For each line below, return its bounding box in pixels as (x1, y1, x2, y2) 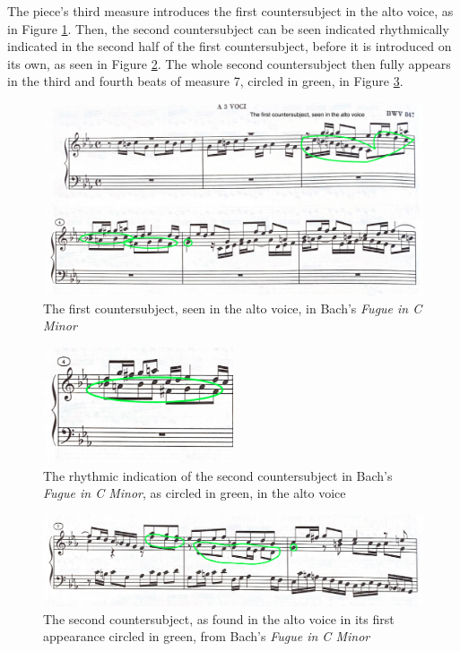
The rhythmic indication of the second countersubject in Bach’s (43, 466, 393, 484)
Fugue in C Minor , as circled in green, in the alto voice (43, 484, 346, 502)
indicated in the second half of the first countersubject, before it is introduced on (7, 37, 452, 56)
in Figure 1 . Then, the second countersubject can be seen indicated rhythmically (7, 19, 449, 38)
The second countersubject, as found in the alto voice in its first (43, 609, 395, 628)
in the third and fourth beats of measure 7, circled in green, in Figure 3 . (7, 72, 404, 90)
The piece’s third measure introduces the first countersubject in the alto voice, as (7, 2, 454, 20)
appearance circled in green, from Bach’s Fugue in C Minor (43, 627, 370, 646)
